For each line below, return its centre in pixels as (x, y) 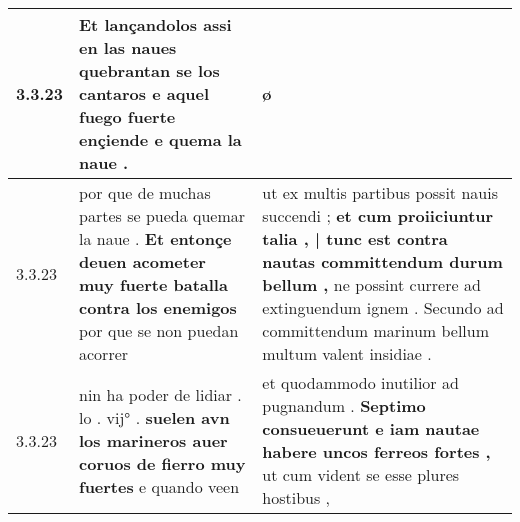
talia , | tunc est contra (355, 238)
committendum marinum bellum (376, 330)
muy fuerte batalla (153, 284)
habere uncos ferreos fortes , (376, 451)
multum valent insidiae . (347, 353)
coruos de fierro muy (162, 463)
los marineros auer (153, 440)
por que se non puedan (159, 330)
